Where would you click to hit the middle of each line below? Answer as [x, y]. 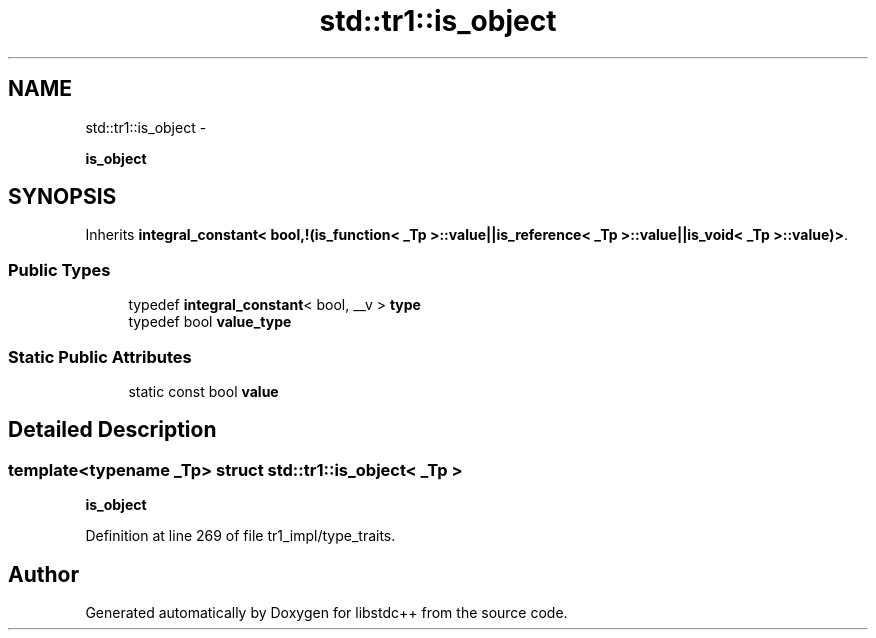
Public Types [59, 269]
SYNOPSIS [62, 197]
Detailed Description [112, 430]
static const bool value [203, 391]
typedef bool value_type [210, 322]
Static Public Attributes [100, 356]
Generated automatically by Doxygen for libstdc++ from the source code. [326, 612]
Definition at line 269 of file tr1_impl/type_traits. [240, 536]
